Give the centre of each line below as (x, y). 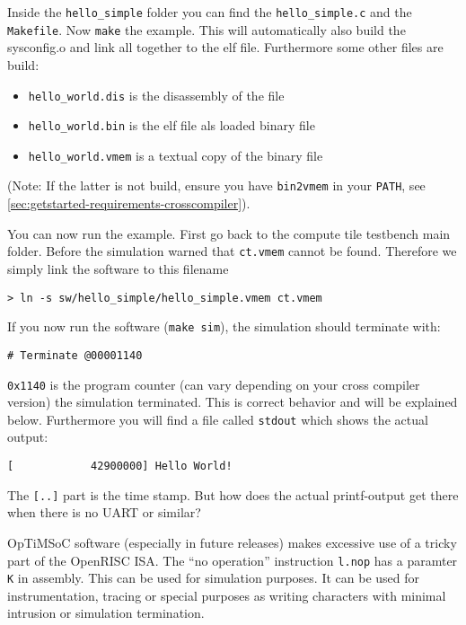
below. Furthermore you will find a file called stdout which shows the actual (218, 419)
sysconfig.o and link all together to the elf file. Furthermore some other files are (225, 47)
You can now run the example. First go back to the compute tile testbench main (229, 233)
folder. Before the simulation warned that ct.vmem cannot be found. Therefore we (232, 251)
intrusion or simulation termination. (106, 613)
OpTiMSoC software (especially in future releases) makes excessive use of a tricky (232, 542)
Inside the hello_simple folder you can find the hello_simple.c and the (210, 12)
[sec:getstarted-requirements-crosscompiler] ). (129, 203)
